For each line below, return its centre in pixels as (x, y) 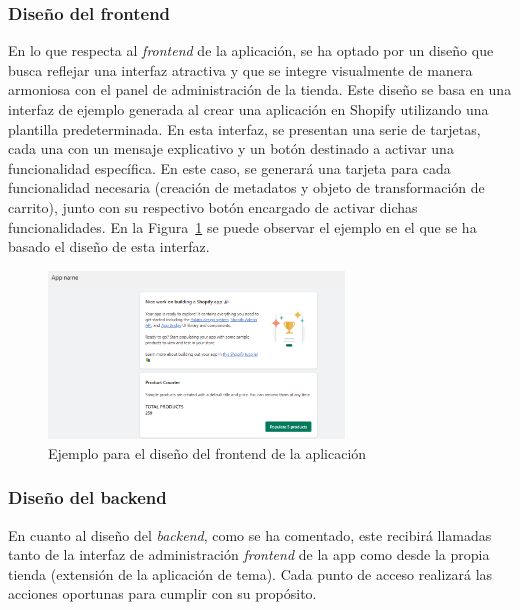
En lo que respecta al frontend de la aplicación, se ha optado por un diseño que (251, 50)
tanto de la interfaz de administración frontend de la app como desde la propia (249, 554)
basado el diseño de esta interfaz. (109, 246)
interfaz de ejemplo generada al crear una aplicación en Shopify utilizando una (248, 109)
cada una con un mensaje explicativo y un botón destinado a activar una (231, 148)
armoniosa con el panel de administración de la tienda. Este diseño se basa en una (260, 89)
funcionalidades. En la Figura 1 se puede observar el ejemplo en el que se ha (242, 226)
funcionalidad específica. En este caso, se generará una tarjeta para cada (229, 167)
